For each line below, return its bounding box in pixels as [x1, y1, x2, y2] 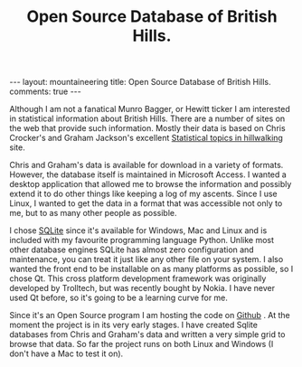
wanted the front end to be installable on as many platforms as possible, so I [9, 264, 294, 275]
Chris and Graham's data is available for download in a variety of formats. [9, 160, 284, 171]
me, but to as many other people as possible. [9, 208, 178, 219]
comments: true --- [9, 86, 81, 97]
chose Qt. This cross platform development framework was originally [9, 273, 267, 284]
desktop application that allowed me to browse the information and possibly [9, 179, 292, 190]
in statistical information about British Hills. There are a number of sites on [9, 113, 286, 124]
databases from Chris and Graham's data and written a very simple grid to [9, 329, 286, 340]
